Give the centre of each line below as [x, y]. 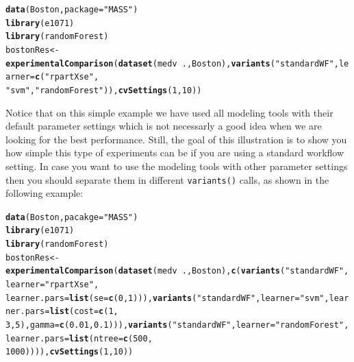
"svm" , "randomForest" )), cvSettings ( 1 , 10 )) [104, 90]
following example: [45, 193]
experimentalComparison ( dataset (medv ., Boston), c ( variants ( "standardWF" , [177, 271]
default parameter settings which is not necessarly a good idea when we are [164, 126]
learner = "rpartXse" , [52, 285]
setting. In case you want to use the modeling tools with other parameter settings [177, 166]
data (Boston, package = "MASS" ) [72, 10]
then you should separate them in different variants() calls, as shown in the [167, 179]
